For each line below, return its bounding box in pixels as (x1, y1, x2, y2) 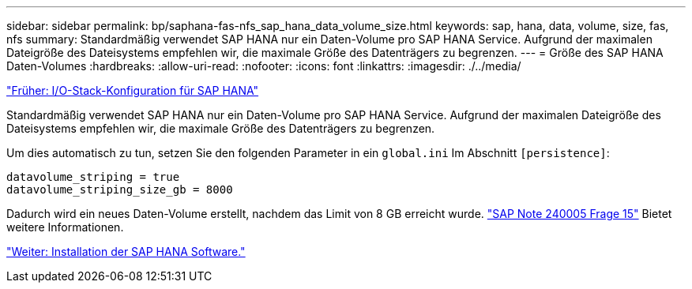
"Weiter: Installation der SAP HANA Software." (6, 245, 246, 258)
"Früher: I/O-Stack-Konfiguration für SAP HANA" (6, 84, 259, 97)
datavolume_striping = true (6, 171, 180, 183)
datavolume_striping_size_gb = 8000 (6, 183, 233, 196)
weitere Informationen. (6, 220, 124, 234)
